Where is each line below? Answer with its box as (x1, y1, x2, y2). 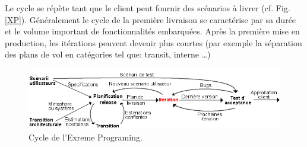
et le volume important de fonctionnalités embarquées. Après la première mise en (5, 25, 300, 37)
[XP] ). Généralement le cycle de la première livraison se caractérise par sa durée (5, 13, 296, 25)
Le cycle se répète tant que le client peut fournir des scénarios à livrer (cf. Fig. (5, 2, 290, 14)
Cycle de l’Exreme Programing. (29, 131, 143, 143)
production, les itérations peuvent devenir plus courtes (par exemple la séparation (5, 36, 302, 49)
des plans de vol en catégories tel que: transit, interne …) (5, 48, 211, 60)
